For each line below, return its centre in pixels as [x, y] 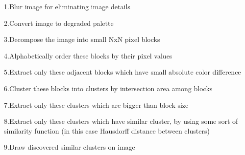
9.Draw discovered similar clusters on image [70, 147]
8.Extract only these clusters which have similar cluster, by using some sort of [121, 121]
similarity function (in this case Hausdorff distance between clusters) [107, 130]
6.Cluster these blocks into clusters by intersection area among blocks [108, 88]
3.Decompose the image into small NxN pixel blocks [82, 39]
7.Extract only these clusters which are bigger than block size [96, 105]
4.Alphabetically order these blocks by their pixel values [88, 55]
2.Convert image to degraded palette [59, 23]
